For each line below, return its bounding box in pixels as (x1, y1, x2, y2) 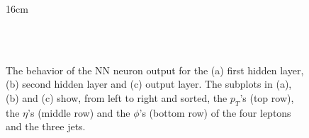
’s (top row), (240, 90, 294, 105)
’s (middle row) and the (28, 105, 130, 120)
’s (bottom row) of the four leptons (139, 105, 291, 120)
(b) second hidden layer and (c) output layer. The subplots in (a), (6, 76, 292, 91)
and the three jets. (6, 119, 86, 134)
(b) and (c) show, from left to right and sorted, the (6, 90, 227, 105)
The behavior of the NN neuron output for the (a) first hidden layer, (6, 62, 304, 77)
